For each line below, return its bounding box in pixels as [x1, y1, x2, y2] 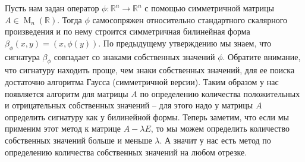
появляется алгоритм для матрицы [5, 87, 128, 99]
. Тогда [57, 13, 82, 26]
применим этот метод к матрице [5, 122, 121, 135]
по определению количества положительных [140, 87, 300, 99]
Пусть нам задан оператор [5, 2, 99, 14]
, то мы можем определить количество [150, 122, 290, 135]
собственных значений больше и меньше [5, 133, 152, 146]
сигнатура [5, 50, 40, 63]
